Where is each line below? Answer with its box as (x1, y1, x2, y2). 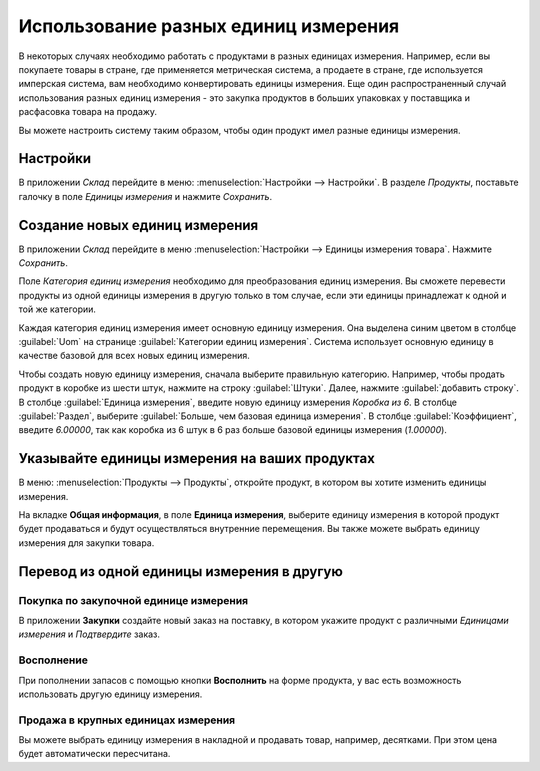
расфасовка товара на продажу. (18, 106, 158, 118)
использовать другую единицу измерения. (18, 688, 203, 700)
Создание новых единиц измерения (18, 216, 259, 234)
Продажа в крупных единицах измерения (18, 713, 236, 727)
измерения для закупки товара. (18, 536, 155, 549)
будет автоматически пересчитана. (18, 748, 171, 760)
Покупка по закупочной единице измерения (18, 593, 249, 607)
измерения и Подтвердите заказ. (18, 628, 160, 640)
